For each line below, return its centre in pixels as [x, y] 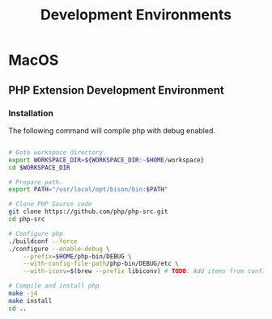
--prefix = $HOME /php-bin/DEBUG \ [77, 256]
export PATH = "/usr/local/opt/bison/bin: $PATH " [88, 190]
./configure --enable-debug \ [59, 249]
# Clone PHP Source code [50, 204]
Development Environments [136, 15]
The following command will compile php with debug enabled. [112, 130]
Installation [31, 113]
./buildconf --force [43, 241]
